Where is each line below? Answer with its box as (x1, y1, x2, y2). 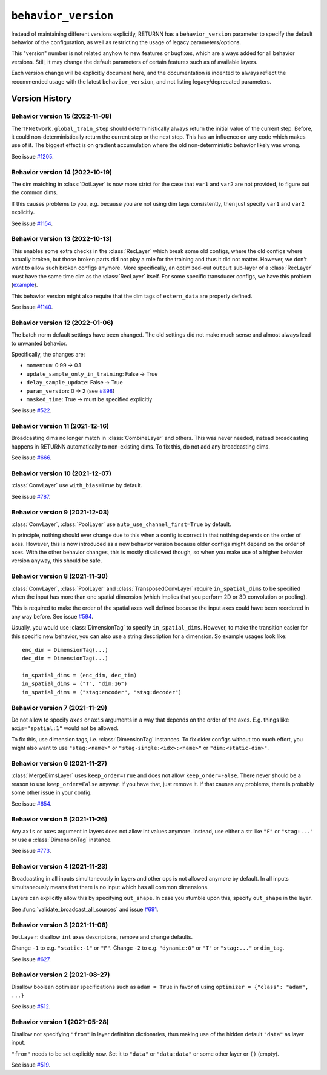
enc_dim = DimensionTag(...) (22, 646, 108, 653)
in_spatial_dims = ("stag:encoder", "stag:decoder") (22, 689, 182, 695)
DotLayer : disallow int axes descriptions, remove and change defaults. (11, 933, 193, 941)
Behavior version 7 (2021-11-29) (11, 703, 107, 712)
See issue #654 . (11, 800, 52, 807)
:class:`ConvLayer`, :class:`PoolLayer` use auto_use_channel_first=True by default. (11, 521, 231, 528)
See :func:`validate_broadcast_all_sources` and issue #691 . (11, 906, 159, 913)
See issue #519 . (11, 1061, 51, 1068)
